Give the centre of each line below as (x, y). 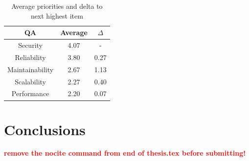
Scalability (30, 81)
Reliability (30, 57)
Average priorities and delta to (57, 6)
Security (30, 45)
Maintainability (31, 69)
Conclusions (45, 129)
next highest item (57, 15)
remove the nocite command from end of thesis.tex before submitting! (125, 152)
